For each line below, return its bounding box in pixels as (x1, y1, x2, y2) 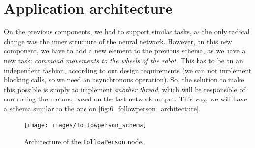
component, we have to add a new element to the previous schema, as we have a (4, 46, 246, 56)
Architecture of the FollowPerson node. (24, 136, 144, 147)
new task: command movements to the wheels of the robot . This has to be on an (4, 55, 243, 65)
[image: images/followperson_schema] (24, 122, 147, 129)
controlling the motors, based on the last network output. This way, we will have (4, 94, 247, 104)
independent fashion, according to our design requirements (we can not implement (4, 65, 252, 75)
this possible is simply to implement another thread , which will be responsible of (4, 84, 245, 94)
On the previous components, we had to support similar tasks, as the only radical (4, 26, 250, 37)
